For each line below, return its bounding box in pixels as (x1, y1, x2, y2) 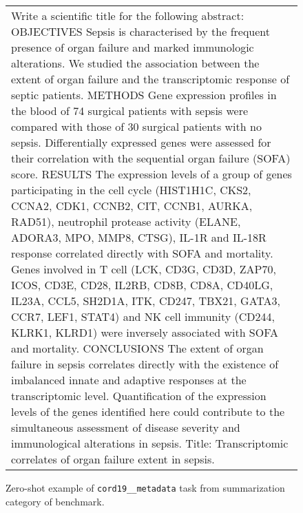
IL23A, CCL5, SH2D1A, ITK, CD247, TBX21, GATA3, (11, 293, 280, 308)
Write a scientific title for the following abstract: (11, 8, 244, 23)
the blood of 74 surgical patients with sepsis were (11, 103, 249, 118)
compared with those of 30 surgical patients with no (11, 118, 262, 134)
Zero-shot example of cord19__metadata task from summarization (6, 481, 285, 494)
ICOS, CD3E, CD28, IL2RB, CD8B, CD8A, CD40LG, (11, 277, 273, 293)
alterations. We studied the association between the (11, 55, 260, 71)
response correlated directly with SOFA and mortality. (11, 245, 273, 261)
